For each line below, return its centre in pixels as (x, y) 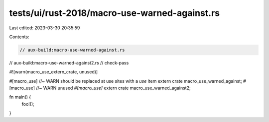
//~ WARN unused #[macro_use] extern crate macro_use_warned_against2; (113, 88)
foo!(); (28, 104)
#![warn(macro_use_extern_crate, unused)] (54, 72)
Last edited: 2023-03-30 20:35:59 (45, 28)
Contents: (19, 37)
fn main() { (20, 97)
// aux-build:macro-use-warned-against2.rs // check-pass (69, 62)
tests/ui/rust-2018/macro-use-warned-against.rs (115, 13)
